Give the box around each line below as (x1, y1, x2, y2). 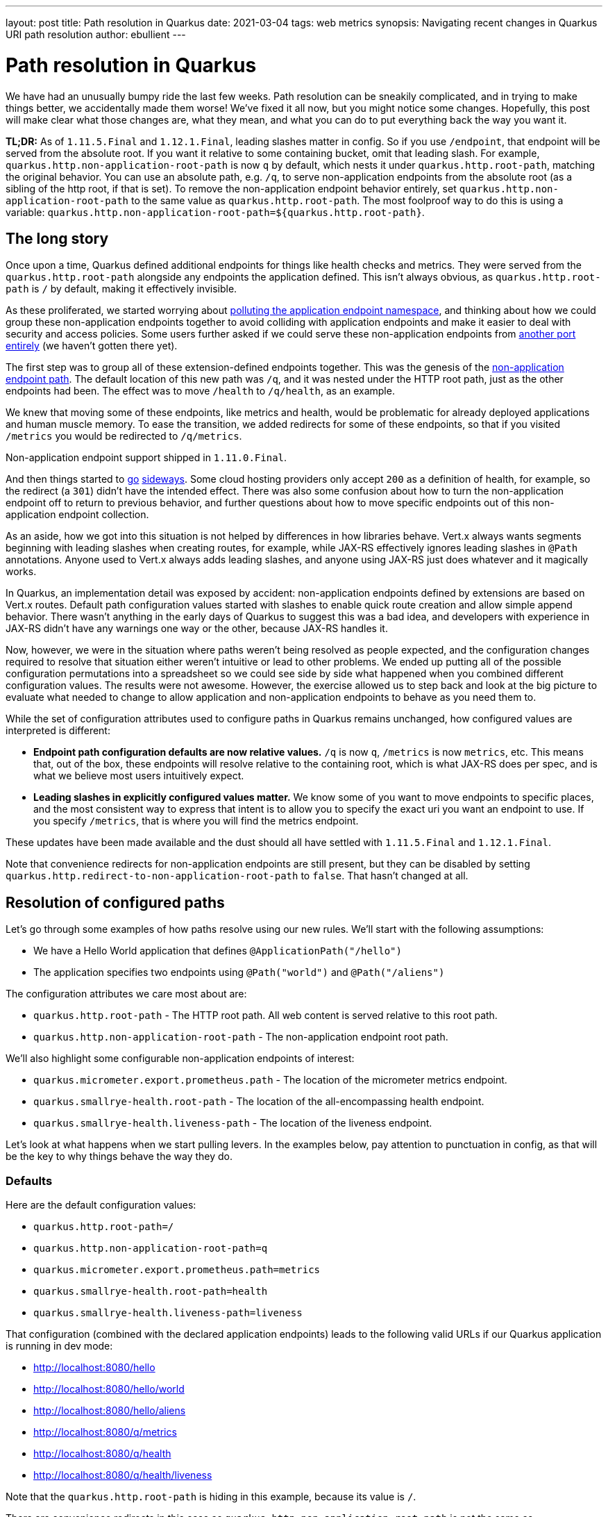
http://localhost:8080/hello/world (33, 1382, 185, 1395)
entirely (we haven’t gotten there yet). (6, 340, 178, 352)
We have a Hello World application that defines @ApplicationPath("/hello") (33, 945, 402, 957)
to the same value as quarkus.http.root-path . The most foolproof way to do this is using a (130, 194, 564, 206)
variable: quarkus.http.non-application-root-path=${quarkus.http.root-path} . (6, 206, 425, 218)
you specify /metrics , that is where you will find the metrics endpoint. (33, 815, 359, 827)
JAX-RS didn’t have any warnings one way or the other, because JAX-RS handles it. (6, 622, 388, 635)
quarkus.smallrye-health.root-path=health (33, 1285, 268, 1297)
